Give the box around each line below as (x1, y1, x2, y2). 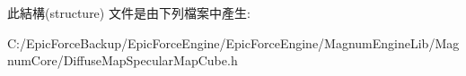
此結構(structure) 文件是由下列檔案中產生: (7, 4, 251, 21)
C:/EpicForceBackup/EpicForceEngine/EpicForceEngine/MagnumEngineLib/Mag (7, 33, 460, 52)
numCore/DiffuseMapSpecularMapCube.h (7, 51, 238, 70)
